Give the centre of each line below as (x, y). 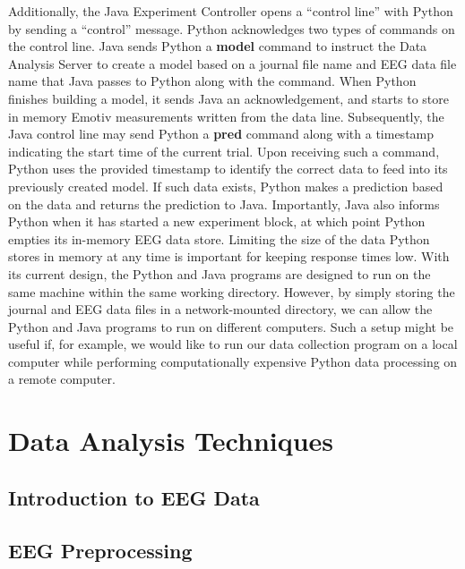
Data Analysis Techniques (171, 441)
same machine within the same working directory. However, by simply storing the (232, 291)
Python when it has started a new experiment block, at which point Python (217, 221)
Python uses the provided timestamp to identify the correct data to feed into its (228, 169)
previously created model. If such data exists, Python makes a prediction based (226, 186)
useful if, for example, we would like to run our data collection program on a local (233, 344)
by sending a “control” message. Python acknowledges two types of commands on (232, 28)
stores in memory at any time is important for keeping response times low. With (229, 256)
